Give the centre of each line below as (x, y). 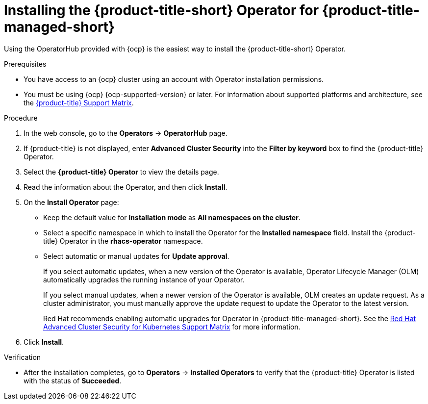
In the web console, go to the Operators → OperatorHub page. (126, 133)
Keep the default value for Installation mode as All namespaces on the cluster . (172, 217)
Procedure (21, 118)
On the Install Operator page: (71, 202)
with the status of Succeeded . (73, 380)
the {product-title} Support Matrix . (79, 102)
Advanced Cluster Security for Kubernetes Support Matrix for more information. (172, 327)
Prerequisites (25, 64)
